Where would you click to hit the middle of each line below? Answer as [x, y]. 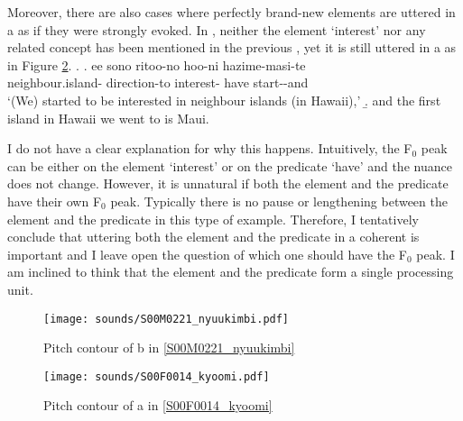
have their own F [55, 201]
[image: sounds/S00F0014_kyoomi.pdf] [157, 376]
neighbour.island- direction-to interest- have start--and [158, 82]
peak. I [435, 254]
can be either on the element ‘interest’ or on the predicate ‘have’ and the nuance [230, 165]
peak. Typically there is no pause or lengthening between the [279, 201]
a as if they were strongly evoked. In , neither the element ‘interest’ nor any [217, 29]
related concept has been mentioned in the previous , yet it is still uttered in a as [232, 47]
